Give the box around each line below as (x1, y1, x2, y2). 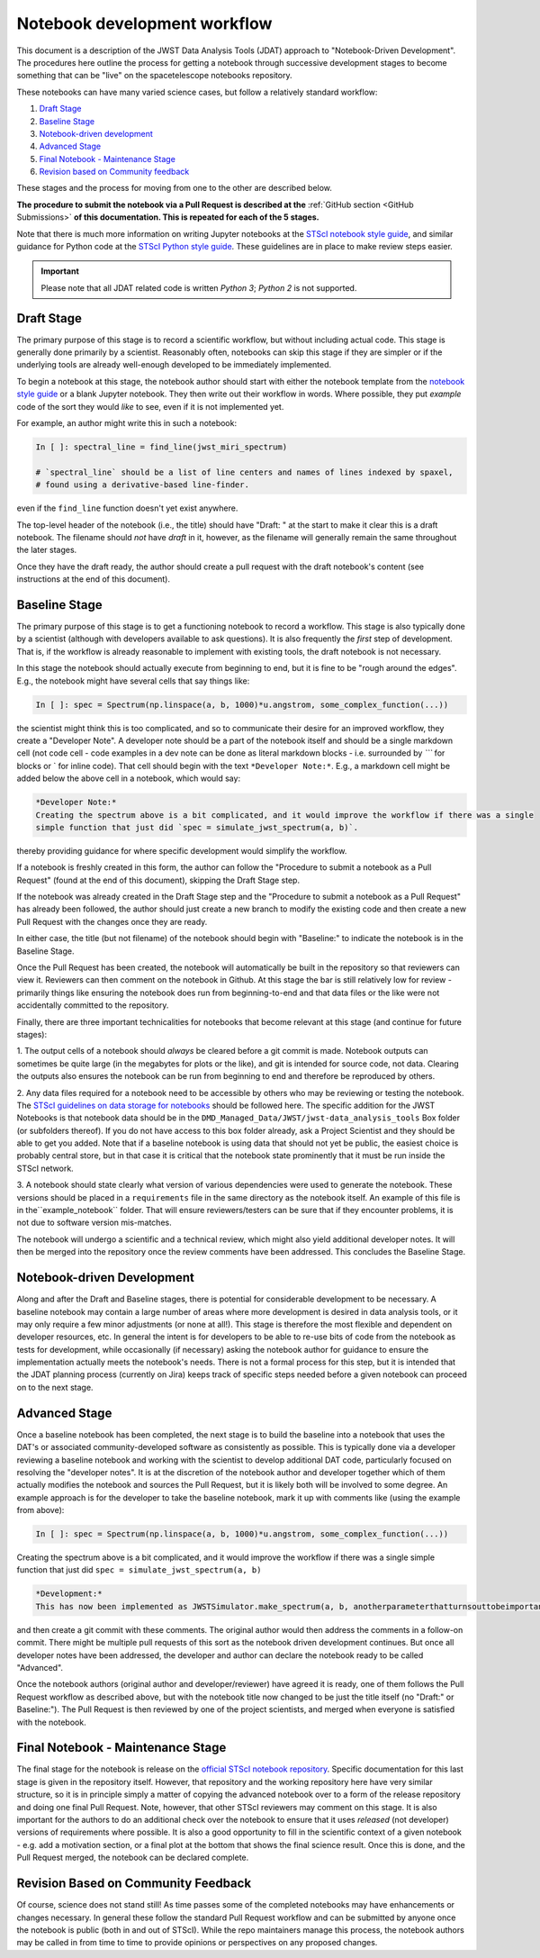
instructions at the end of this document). (16, 574, 171, 585)
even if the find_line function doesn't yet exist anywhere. (16, 503, 238, 513)
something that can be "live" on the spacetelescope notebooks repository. (16, 70, 292, 81)
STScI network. (16, 1163, 74, 1174)
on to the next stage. (16, 1382, 94, 1392)
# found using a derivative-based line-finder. (35, 480, 249, 490)
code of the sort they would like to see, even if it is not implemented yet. (16, 401, 284, 412)
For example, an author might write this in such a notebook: (16, 418, 238, 429)
